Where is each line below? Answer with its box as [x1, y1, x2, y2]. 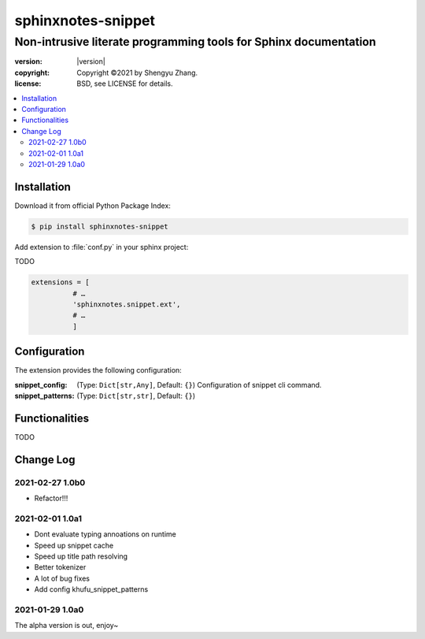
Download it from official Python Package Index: [14, 201, 171, 210]
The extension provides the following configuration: [14, 366, 183, 375]
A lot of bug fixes [34, 574, 91, 583]
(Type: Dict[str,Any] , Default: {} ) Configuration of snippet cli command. [76, 380, 322, 389]
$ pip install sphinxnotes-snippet [31, 221, 168, 231]
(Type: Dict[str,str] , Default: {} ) [76, 391, 196, 400]
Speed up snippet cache [34, 541, 114, 550]
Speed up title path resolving [34, 552, 128, 561]
